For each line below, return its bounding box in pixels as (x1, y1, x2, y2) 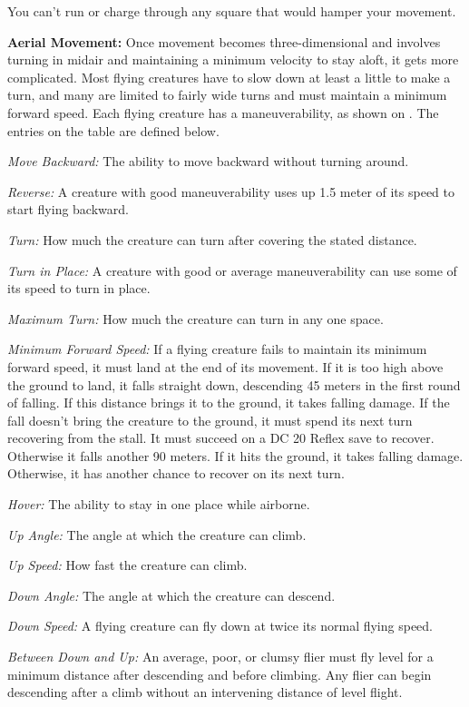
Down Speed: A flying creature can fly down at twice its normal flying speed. (7, 616, 433, 635)
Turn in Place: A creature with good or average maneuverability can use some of (7, 260, 457, 280)
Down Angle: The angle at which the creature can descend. (7, 585, 336, 604)
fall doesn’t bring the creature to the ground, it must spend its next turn (7, 410, 413, 429)
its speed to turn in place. (7, 279, 151, 298)
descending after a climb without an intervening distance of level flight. (7, 682, 403, 702)
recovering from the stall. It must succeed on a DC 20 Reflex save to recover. (7, 428, 435, 447)
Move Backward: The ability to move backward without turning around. (7, 152, 409, 171)
